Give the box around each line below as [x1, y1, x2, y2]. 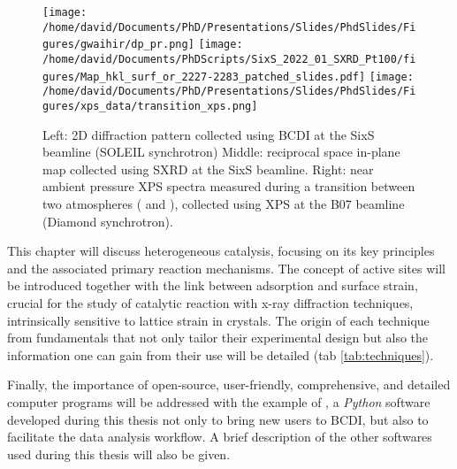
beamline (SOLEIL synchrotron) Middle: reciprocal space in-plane [42, 142, 400, 161]
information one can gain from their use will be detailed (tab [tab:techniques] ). [7, 345, 434, 364]
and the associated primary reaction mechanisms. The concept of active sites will [7, 258, 446, 277]
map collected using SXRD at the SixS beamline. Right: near [42, 159, 374, 178]
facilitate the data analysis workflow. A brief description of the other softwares [7, 427, 432, 446]
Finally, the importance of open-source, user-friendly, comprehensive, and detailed [7, 375, 451, 394]
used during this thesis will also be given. [7, 444, 231, 463]
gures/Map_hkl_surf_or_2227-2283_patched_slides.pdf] [42, 70, 366, 83]
